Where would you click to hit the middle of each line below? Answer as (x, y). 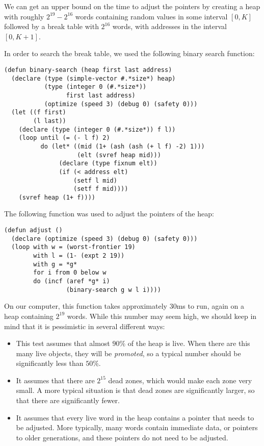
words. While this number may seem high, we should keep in (162, 316)
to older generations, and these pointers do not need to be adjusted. (122, 437)
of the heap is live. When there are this (189, 343)
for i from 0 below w (70, 273)
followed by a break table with (51, 26)
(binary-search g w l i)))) (113, 290)
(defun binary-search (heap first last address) (88, 70)
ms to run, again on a (210, 306)
